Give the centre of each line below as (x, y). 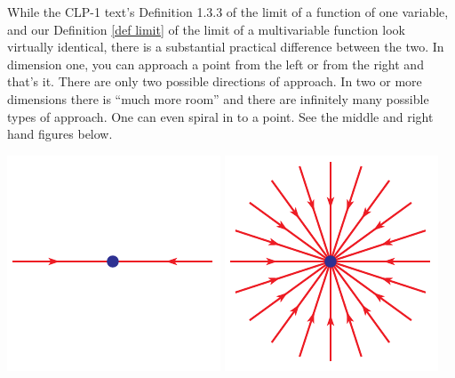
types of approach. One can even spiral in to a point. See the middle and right (220, 116)
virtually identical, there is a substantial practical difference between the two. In (226, 47)
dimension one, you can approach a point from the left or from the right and (216, 64)
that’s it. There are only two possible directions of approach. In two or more (215, 81)
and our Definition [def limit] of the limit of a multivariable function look (206, 29)
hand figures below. (60, 134)
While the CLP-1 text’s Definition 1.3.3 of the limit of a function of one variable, (228, 12)
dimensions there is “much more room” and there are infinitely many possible (218, 98)
